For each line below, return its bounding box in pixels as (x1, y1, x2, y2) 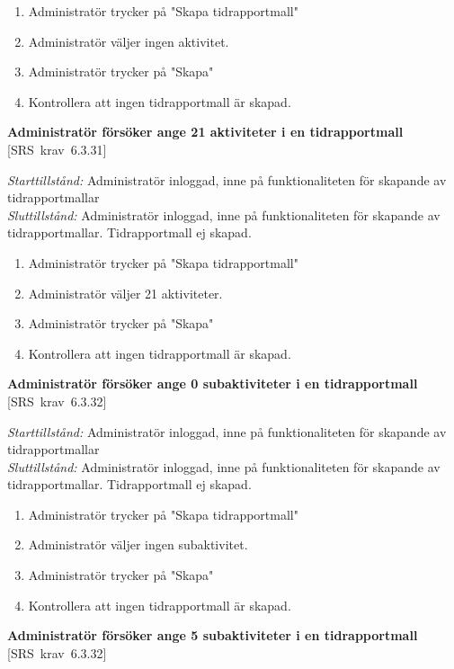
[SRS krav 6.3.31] (7, 139, 107, 158)
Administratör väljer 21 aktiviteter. (28, 283, 223, 302)
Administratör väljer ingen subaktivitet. (28, 535, 248, 554)
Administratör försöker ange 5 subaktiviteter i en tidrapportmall (7, 626, 418, 645)
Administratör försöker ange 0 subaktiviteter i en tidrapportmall (7, 374, 418, 393)
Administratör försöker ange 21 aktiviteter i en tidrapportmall (7, 122, 404, 141)
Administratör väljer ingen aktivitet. (28, 31, 229, 50)
